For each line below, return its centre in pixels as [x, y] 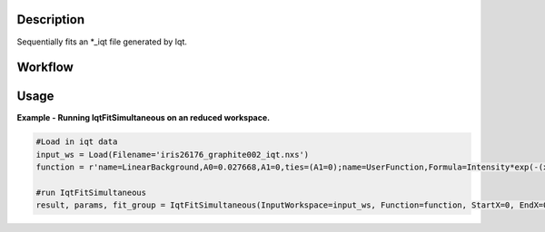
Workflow [45, 68]
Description [51, 19]
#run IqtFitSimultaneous [91, 192]
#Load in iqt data [77, 142]
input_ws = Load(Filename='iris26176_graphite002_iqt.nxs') [173, 155]
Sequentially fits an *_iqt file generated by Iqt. [102, 42]
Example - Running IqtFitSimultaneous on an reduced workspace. [144, 118]
